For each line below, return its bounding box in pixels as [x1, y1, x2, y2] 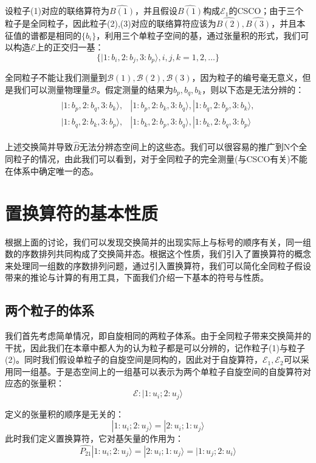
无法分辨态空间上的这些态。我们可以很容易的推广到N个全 [79, 140, 307, 153]
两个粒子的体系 [5, 301, 94, 320]
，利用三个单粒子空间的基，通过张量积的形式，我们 [96, 29, 301, 41]
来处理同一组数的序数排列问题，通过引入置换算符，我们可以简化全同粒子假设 [5, 259, 311, 272]
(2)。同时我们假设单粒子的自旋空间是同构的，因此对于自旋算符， [5, 353, 263, 366]
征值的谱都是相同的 [5, 29, 81, 41]
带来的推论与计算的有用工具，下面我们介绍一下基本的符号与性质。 [5, 271, 269, 284]
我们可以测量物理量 [13, 83, 90, 95]
